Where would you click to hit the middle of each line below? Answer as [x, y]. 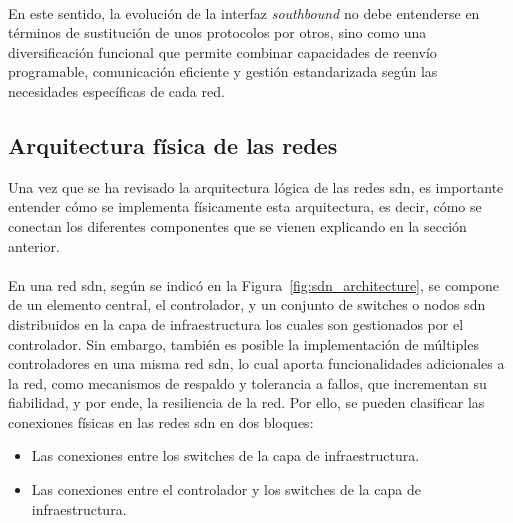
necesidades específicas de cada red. [116, 90]
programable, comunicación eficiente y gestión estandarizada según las [223, 71]
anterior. [34, 245]
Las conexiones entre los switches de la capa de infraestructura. [225, 455]
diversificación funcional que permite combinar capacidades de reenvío [222, 51]
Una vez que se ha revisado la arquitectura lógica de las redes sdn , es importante [256, 186]
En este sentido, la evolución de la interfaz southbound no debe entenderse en [244, 12]
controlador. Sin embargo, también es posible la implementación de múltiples [243, 343]
